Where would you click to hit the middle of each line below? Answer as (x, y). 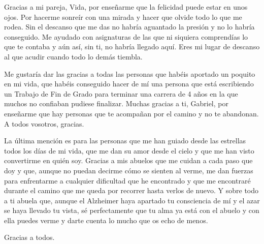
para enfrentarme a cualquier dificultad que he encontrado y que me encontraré (127, 180)
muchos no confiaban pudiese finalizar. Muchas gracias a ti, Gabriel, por (116, 103)
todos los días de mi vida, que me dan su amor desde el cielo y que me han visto (129, 150)
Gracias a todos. (29, 237)
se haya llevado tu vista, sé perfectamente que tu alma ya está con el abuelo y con (132, 210)
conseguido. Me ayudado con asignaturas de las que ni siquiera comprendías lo (126, 36)
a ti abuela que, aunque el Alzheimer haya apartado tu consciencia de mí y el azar (132, 200)
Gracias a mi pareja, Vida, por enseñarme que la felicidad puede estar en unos (126, 7)
